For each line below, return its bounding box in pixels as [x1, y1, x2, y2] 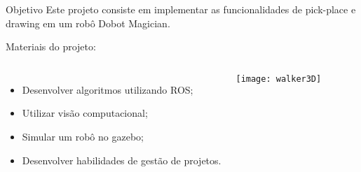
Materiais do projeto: [6, 39, 96, 54]
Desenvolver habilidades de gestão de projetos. [22, 152, 222, 167]
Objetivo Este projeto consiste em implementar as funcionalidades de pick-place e [6, 2, 356, 16]
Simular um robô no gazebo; [22, 129, 144, 143]
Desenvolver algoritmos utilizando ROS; [22, 82, 193, 96]
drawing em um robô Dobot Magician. [6, 15, 170, 30]
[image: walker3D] [236, 73, 322, 84]
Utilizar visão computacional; [22, 106, 148, 120]
